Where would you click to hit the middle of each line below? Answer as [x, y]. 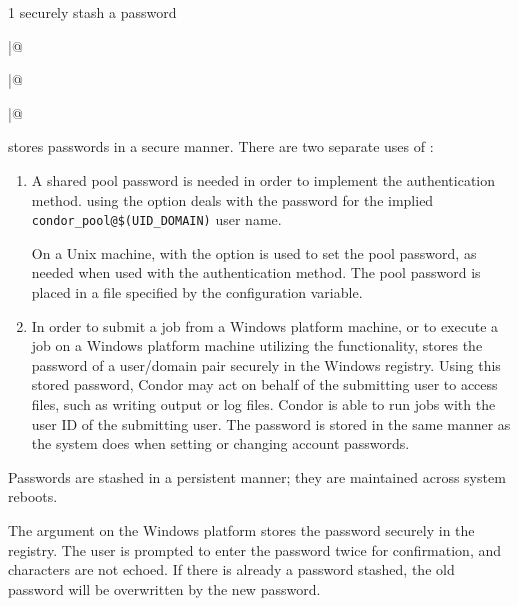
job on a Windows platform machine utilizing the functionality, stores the [257, 345]
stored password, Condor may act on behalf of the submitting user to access [264, 384]
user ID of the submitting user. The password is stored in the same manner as [271, 423]
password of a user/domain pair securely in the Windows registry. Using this [266, 364]
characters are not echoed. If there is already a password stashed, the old [231, 569]
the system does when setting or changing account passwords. [220, 443]
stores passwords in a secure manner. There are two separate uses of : [221, 146]
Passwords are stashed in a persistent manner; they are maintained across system [257, 476]
